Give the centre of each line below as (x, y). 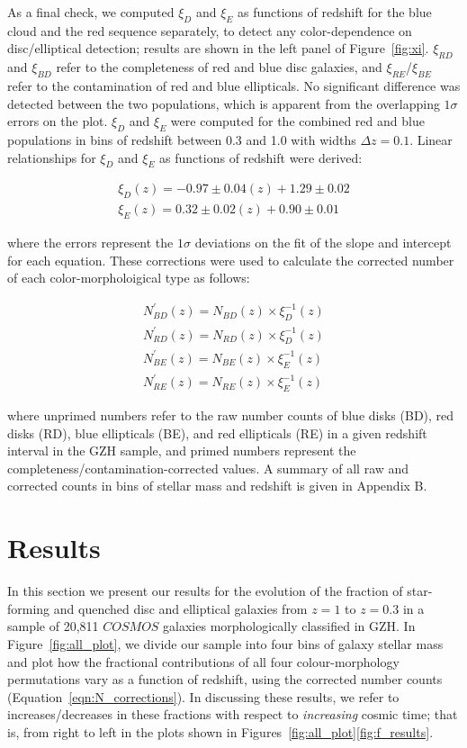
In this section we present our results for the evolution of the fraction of (205, 591)
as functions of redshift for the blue (334, 12)
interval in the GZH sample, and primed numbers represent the (182, 451)
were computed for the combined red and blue (297, 121)
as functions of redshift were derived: (261, 157)
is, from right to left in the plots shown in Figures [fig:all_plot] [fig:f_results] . (220, 731)
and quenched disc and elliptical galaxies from (180, 608)
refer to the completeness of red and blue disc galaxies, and (219, 67)
